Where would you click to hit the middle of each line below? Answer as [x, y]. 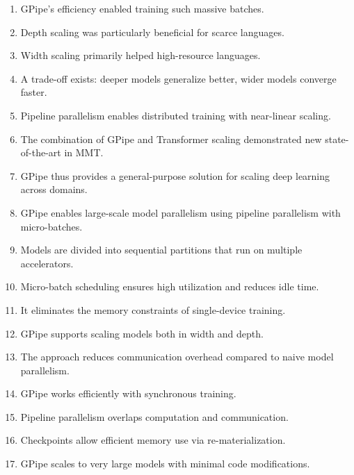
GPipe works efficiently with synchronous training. [128, 393]
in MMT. [84, 152]
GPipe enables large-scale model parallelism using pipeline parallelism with [180, 212]
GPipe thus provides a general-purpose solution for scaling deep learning [175, 175]
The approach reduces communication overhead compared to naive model [177, 357]
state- [337, 139]
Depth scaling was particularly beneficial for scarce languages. [152, 32]
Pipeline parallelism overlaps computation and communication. [154, 416]
